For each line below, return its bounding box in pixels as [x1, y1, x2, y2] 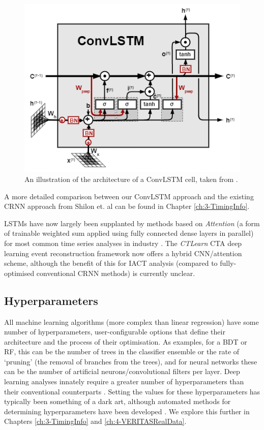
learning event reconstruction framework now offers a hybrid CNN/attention [4, 248, 242, 258]
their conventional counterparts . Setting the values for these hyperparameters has [4, 386, 260, 396]
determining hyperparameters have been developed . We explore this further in [4, 406, 250, 416]
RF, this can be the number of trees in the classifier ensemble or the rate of [4, 346, 240, 357]
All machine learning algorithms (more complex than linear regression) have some [4, 316, 259, 327]
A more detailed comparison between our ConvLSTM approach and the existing [4, 191, 254, 201]
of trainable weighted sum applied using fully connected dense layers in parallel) [4, 228, 254, 238]
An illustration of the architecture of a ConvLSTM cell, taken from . [24, 173, 238, 184]
